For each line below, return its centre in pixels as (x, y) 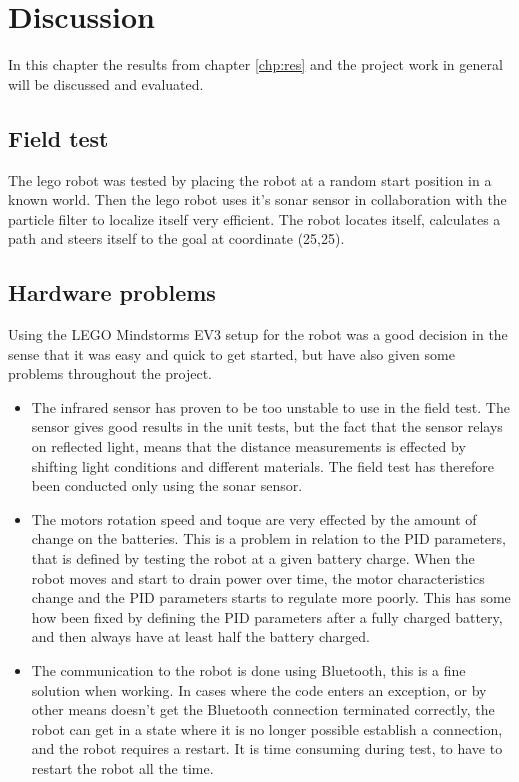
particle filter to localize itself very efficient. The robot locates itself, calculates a (254, 218)
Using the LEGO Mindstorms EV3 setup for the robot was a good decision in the (258, 334)
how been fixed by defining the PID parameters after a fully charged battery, (267, 616)
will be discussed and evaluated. (106, 83)
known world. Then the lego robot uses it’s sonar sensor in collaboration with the (257, 199)
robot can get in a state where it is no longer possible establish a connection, (267, 728)
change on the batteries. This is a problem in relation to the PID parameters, (268, 538)
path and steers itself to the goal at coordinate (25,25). (176, 238)
